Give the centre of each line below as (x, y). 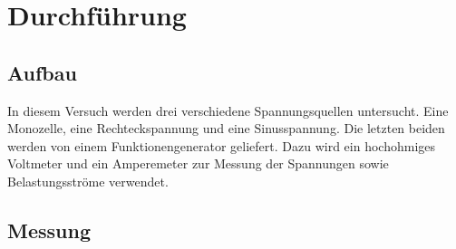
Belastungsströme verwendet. (88, 181)
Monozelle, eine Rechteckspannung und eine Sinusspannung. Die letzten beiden (226, 128)
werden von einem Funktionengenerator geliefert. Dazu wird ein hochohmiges (222, 145)
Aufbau (42, 72)
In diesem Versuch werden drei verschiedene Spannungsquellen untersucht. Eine (228, 110)
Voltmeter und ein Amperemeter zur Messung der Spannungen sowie (198, 163)
